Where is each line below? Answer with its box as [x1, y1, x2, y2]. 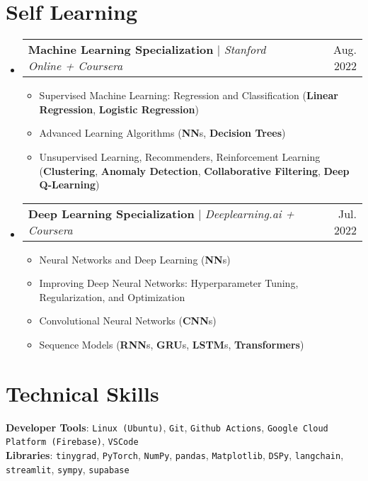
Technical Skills [6, 378, 159, 407]
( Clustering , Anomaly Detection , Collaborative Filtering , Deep [39, 163, 350, 178]
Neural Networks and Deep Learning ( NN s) [39, 251, 231, 266]
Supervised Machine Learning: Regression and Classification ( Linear [39, 88, 338, 103]
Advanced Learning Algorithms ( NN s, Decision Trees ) [39, 125, 286, 140]
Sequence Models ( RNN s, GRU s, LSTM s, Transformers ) [39, 337, 304, 352]
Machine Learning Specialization [28, 41, 214, 58]
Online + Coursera [28, 57, 123, 74]
